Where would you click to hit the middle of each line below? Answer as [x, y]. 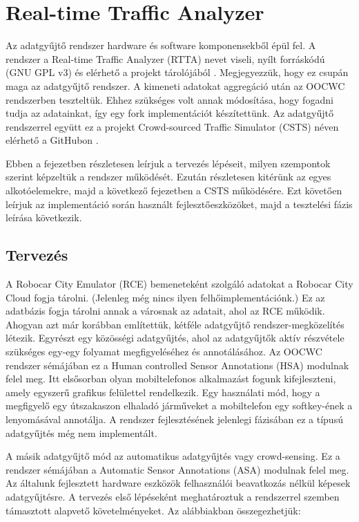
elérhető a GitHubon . [52, 140]
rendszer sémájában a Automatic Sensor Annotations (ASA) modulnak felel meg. [177, 469]
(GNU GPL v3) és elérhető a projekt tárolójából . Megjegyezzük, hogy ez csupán [177, 72]
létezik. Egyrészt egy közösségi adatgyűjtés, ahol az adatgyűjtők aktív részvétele [175, 338]
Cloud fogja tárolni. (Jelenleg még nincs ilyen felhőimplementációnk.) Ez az [165, 297]
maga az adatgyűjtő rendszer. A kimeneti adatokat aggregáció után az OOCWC [175, 85]
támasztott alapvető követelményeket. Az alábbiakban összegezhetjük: [153, 510]
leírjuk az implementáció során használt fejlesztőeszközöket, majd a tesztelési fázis [179, 204]
